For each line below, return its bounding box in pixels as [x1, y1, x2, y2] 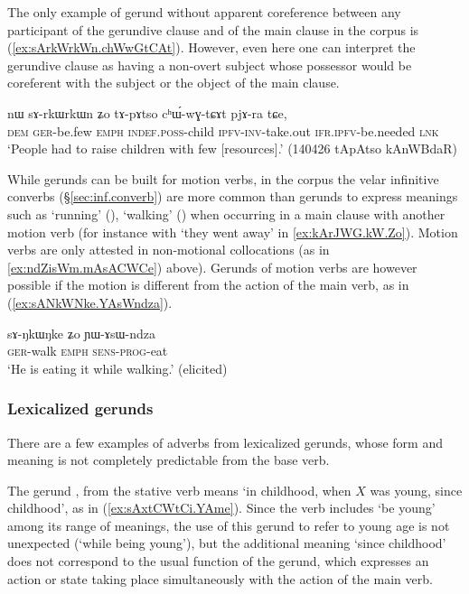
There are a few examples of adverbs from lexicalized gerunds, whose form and [7, 432, 443, 451]
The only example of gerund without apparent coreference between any [7, 3, 401, 21]
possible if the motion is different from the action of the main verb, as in [7, 275, 409, 294]
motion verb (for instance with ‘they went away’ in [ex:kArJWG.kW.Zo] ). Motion [7, 222, 458, 241]
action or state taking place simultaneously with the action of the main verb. [7, 569, 433, 588]
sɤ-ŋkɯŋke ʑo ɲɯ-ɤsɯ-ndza [7, 323, 155, 342]
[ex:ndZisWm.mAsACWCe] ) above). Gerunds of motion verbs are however [7, 257, 417, 276]
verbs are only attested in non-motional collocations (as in [7, 240, 330, 259]
